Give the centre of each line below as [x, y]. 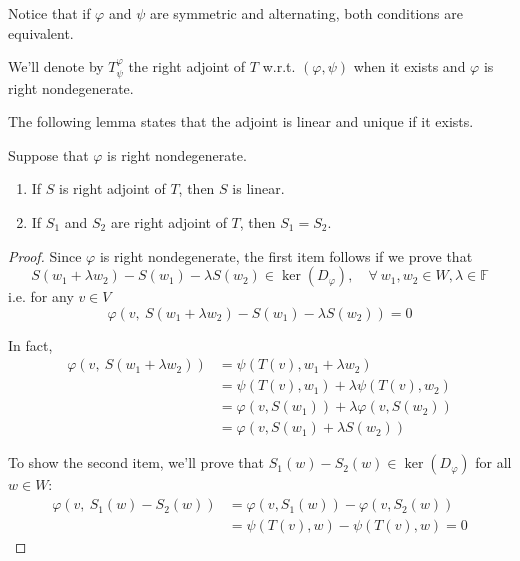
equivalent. [41, 32]
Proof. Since [45, 255]
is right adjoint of [112, 188]
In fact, [30, 344]
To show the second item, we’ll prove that [136, 462]
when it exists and [409, 66]
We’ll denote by [56, 66]
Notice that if [49, 13]
